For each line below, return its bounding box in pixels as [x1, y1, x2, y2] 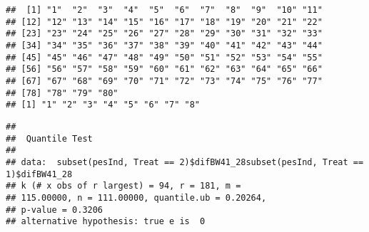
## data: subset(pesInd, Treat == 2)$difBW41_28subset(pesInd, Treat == [6, 157, 364, 167]
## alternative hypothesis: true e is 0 [6, 216, 206, 227]
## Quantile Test [6, 133, 93, 144]
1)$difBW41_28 [6, 169, 73, 179]
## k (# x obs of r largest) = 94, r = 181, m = [6, 181, 241, 191]
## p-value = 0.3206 [6, 204, 103, 215]
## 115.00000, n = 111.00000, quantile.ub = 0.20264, [6, 192, 267, 203]
